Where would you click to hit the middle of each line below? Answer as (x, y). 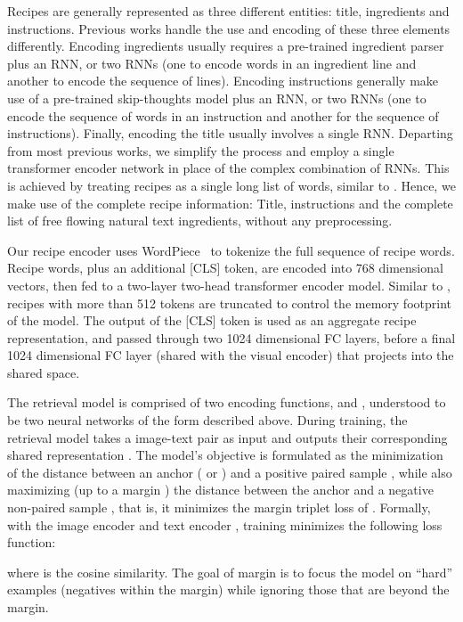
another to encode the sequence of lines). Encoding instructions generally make (223, 81)
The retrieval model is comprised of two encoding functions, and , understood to (227, 402)
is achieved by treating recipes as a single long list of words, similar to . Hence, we (231, 185)
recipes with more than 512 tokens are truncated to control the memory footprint (229, 303)
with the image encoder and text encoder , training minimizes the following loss (225, 524)
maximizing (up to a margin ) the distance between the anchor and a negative (220, 490)
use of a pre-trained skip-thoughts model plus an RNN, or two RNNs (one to (217, 98)
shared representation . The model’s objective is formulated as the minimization (225, 455)
